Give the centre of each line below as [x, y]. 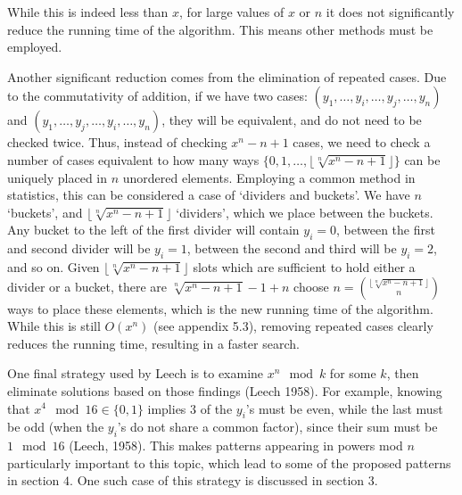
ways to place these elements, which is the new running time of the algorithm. [220, 308]
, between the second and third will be [292, 248]
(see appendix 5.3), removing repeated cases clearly [293, 326]
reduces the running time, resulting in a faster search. [153, 343]
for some [353, 373]
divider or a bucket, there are [87, 286]
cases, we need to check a [362, 142]
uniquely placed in [58, 177]
